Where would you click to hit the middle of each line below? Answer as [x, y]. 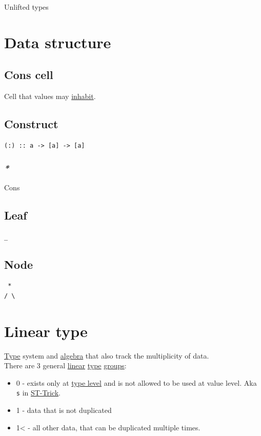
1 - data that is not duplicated [64, 410]
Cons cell [29, 75]
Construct [31, 124]
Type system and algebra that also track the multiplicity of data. [107, 355]
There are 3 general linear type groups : [65, 365]
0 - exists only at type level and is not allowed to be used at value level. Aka [136, 382]
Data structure [58, 42]
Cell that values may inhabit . [50, 96]
